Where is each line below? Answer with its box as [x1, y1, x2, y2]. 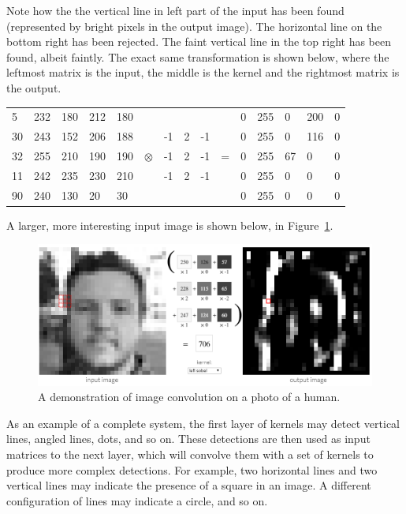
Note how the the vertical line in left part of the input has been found [6, 2, 345, 18]
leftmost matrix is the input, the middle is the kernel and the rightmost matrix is [6, 64, 400, 81]
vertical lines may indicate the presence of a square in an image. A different [6, 477, 371, 493]
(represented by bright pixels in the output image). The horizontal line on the [6, 17, 382, 34]
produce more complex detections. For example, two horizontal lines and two [6, 461, 378, 478]
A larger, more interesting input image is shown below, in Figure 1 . [6, 216, 333, 233]
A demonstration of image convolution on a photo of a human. [38, 388, 341, 405]
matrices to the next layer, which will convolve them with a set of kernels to [6, 446, 374, 463]
